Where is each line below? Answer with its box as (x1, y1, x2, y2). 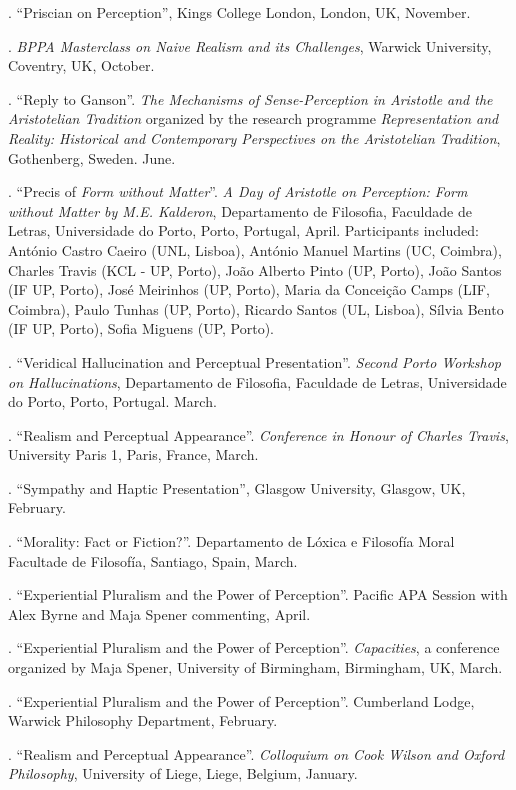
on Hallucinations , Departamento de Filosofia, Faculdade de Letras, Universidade (8, 371, 507, 392)
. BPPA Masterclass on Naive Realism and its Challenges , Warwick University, (8, 35, 492, 56)
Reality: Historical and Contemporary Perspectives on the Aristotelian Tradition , (8, 127, 501, 148)
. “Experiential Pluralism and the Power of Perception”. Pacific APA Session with (8, 584, 508, 605)
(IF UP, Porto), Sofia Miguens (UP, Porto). (8, 318, 275, 339)
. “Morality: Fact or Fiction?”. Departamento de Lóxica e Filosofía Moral (8, 531, 455, 552)
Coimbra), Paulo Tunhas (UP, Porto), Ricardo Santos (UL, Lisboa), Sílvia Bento (8, 298, 504, 319)
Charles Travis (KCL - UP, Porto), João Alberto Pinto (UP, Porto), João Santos (8, 259, 502, 280)
